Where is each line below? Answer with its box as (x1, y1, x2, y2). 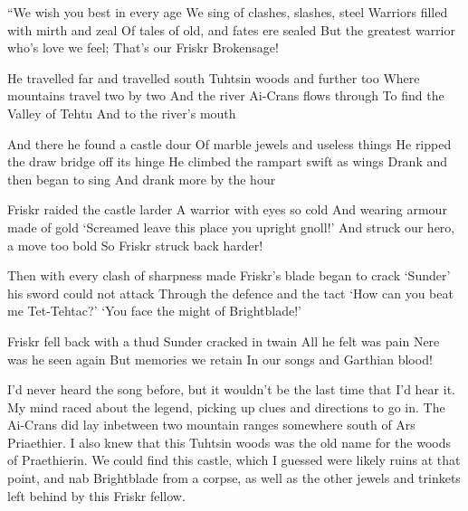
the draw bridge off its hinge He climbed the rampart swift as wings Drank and (7, 152, 448, 171)
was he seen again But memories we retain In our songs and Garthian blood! (7, 349, 433, 368)
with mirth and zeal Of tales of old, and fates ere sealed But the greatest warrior (7, 20, 455, 39)
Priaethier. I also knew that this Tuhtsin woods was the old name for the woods (7, 432, 451, 451)
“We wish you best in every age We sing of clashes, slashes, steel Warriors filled (7, 3, 448, 21)
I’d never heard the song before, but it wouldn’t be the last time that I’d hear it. (7, 380, 455, 399)
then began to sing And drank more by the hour (7, 169, 276, 188)
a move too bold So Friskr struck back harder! (7, 235, 263, 254)
